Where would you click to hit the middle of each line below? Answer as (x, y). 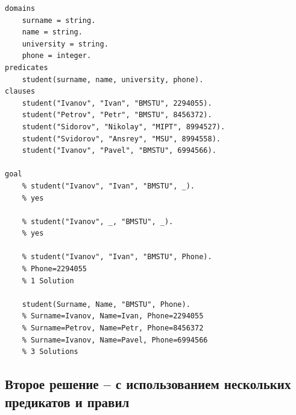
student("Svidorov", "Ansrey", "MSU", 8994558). (121, 139)
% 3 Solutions (50, 352)
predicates (27, 67)
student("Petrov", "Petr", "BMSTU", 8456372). (117, 115)
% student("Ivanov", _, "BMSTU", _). (98, 221)
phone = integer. (57, 56)
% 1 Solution (48, 281)
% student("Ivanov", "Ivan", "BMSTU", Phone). (117, 257)
